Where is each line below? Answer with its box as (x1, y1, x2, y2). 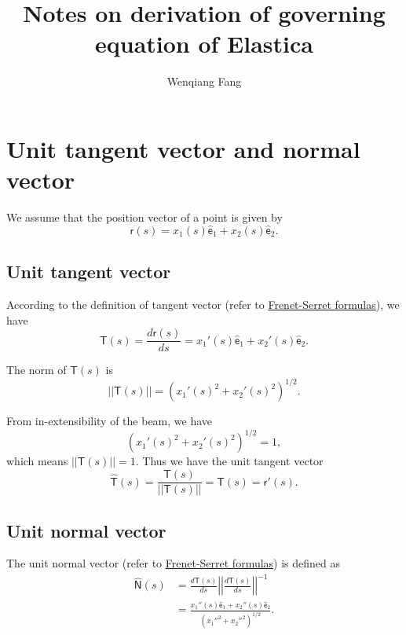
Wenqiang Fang (166, 73, 242, 90)
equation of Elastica (95, 28, 313, 60)
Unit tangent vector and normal (6, 132, 360, 164)
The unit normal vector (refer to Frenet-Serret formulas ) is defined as (6, 555, 341, 571)
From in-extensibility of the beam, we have (6, 413, 213, 429)
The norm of (6, 362, 67, 378)
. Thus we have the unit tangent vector (135, 453, 324, 469)
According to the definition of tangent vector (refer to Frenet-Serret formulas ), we (6, 296, 400, 313)
